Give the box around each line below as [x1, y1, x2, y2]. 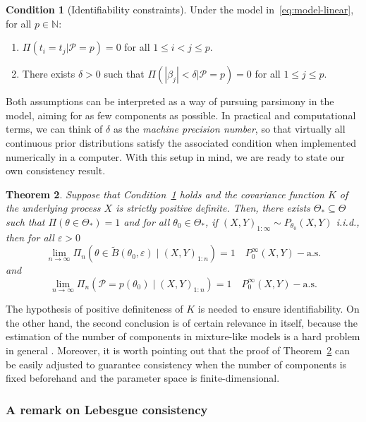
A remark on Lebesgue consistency [6, 400, 208, 418]
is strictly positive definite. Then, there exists [116, 200, 310, 215]
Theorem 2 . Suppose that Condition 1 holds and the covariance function [6, 186, 324, 201]
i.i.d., [336, 214, 360, 229]
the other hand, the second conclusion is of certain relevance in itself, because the [6, 315, 358, 330]
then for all [6, 229, 54, 244]
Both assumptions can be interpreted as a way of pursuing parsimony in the [6, 94, 334, 109]
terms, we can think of [6, 121, 103, 136]
